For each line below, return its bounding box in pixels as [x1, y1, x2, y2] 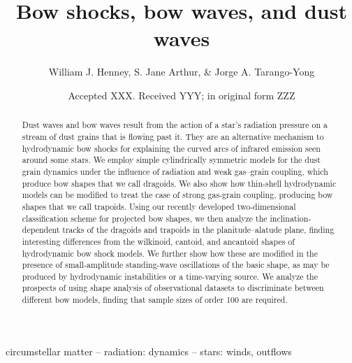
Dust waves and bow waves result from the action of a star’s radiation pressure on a [22, 119, 328, 131]
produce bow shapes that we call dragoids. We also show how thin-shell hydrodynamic [22, 177, 337, 189]
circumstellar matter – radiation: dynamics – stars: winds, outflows [6, 343, 292, 358]
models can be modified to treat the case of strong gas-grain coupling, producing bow [22, 189, 333, 201]
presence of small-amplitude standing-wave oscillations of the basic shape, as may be [22, 259, 330, 271]
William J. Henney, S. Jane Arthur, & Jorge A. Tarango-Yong [48, 64, 315, 79]
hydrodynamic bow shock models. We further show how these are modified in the [22, 247, 318, 259]
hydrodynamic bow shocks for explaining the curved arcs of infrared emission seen [22, 142, 321, 154]
